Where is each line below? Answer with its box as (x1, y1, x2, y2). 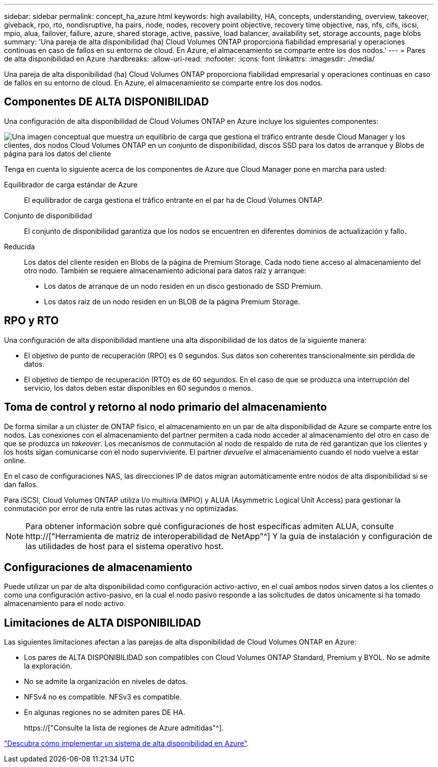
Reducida (4, 242, 35, 251)
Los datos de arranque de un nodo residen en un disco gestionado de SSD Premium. (44, 281, 323, 290)
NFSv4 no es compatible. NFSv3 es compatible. (24, 693, 182, 702)
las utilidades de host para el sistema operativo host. (25, 541, 223, 551)
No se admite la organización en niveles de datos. (24, 677, 188, 686)
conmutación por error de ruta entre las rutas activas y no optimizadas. (4, 504, 238, 513)
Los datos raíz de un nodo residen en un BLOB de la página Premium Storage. (44, 297, 300, 306)
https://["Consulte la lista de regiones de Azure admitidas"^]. (24, 724, 224, 733)
